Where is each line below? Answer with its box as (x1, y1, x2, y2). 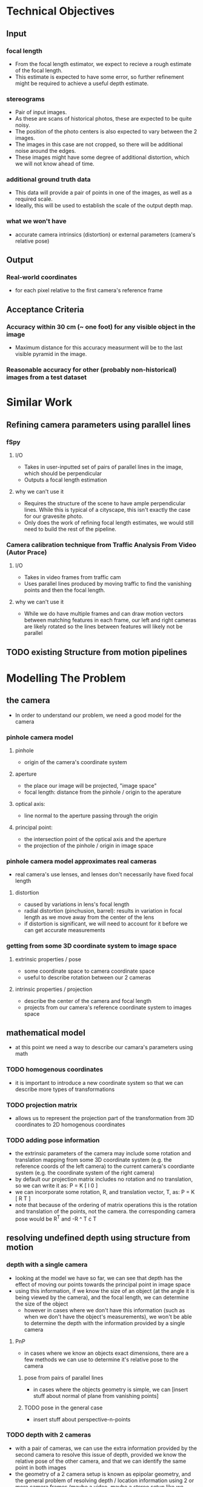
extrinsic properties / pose (15, 955, 82, 962)
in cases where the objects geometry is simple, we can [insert (33, 1386, 188, 1393)
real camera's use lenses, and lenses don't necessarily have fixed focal (15, 871, 194, 878)
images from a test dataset (6, 373, 87, 381)
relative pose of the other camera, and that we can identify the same (15, 1457, 187, 1465)
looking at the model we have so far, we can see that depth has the (15, 1274, 183, 1281)
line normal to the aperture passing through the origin (24, 811, 158, 819)
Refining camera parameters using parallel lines (6, 420, 191, 430)
